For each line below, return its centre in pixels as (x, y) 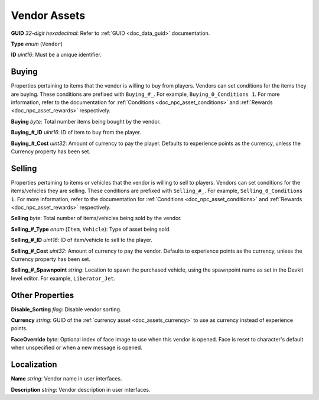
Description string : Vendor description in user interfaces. (81, 389)
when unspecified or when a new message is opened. (77, 348)
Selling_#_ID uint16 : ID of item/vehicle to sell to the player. (82, 240)
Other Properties (42, 295)
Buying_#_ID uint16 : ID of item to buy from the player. (76, 133)
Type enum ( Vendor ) (37, 44)
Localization (34, 365)
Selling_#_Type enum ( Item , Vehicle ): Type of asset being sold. (91, 229)
